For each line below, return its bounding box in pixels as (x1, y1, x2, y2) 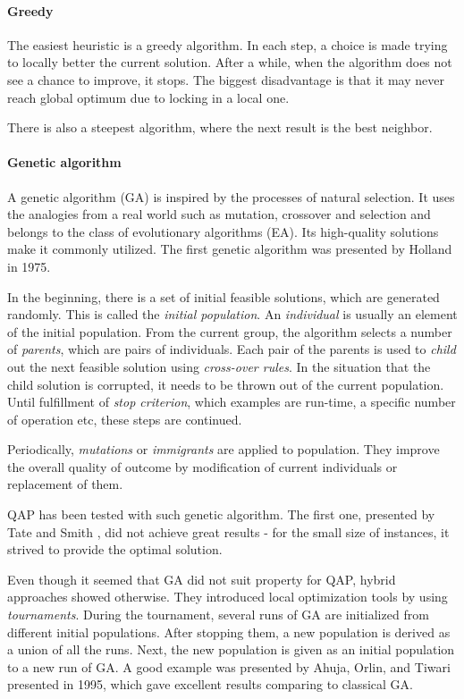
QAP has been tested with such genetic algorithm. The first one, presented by (7, 505, 435, 524)
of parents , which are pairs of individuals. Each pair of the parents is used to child (7, 340, 456, 358)
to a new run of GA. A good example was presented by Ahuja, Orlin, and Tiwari (7, 657, 451, 676)
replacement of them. (7, 475, 123, 493)
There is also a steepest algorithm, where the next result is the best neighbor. (7, 118, 433, 137)
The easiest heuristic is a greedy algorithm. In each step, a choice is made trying (7, 35, 448, 54)
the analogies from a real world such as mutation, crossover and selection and (7, 205, 431, 223)
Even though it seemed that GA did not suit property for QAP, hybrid (7, 569, 396, 588)
